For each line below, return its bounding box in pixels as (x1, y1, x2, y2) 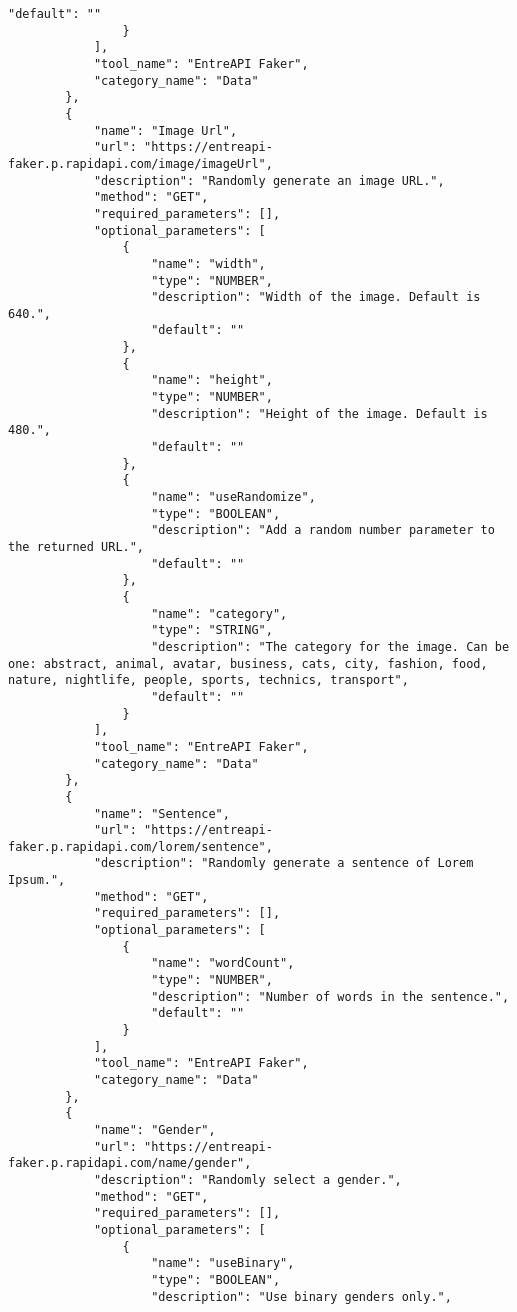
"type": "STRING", (151, 623, 273, 638)
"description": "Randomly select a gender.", (93, 1172, 402, 1187)
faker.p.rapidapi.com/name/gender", (8, 1156, 252, 1171)
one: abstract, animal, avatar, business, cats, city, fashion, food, (8, 656, 488, 671)
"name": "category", (151, 606, 288, 621)
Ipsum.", (8, 873, 66, 888)
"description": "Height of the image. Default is (151, 406, 488, 421)
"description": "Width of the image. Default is (151, 290, 481, 305)
